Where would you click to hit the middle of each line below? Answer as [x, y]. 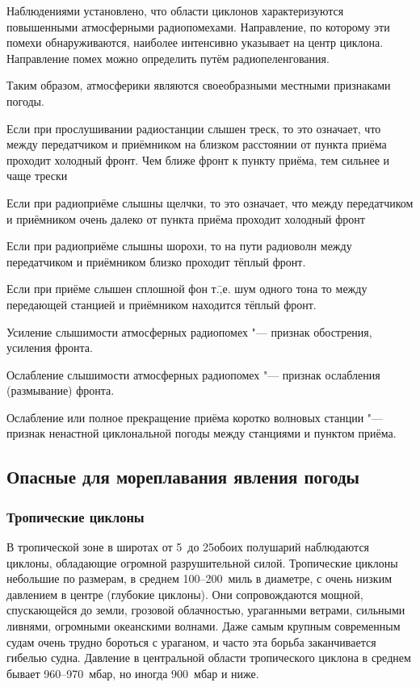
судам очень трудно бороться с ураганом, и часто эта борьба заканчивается [191, 641]
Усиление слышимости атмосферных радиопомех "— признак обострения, [189, 331]
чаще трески [37, 176]
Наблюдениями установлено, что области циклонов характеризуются [175, 10]
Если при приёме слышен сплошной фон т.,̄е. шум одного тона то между [187, 289]
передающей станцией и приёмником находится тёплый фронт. [162, 304]
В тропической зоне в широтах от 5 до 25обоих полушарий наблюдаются [188, 547]
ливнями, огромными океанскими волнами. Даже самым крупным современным [204, 626]
